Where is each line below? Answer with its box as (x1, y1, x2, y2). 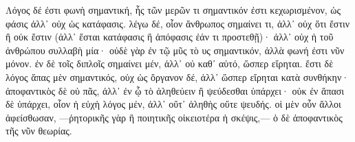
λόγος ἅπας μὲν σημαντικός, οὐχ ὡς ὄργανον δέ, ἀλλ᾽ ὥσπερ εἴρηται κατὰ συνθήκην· (6, 69, 349, 84)
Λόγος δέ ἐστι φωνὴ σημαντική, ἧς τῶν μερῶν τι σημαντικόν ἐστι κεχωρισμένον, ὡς (6, 3, 341, 16)
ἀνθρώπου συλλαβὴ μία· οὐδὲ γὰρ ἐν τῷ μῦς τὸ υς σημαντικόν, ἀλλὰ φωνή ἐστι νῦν (6, 43, 345, 57)
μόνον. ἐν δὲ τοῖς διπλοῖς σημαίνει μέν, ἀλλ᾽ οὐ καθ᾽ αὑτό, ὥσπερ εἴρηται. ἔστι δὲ (6, 56, 334, 71)
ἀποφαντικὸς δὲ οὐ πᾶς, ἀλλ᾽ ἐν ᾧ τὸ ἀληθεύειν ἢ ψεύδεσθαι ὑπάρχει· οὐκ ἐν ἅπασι (6, 83, 345, 97)
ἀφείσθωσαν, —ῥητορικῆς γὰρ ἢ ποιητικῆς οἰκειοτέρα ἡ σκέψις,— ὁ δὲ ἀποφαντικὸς (6, 110, 343, 124)
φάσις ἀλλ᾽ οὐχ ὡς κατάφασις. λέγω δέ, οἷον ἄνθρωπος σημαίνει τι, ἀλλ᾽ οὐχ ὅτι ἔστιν (6, 16, 350, 30)
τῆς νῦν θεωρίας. (6, 123, 72, 138)
